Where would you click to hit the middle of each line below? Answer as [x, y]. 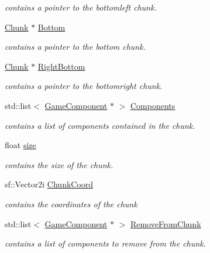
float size [20, 145]
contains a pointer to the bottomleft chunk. [81, 7]
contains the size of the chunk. [59, 164]
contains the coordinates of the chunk [71, 204]
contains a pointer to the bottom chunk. [75, 47]
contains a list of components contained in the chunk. [100, 125]
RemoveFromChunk [166, 223]
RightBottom [61, 66]
